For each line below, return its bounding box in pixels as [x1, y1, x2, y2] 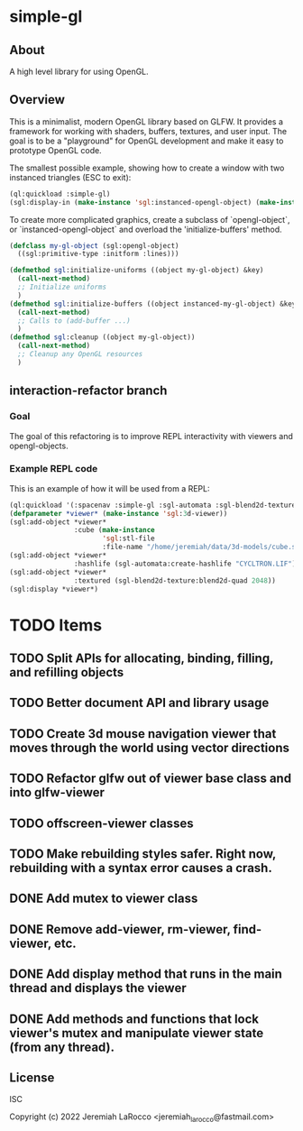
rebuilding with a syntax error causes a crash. [9, 860, 272, 876]
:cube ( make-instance [73, 526, 155, 535]
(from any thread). [9, 1039, 115, 1054]
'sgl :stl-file [102, 534, 155, 543]
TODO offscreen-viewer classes [9, 815, 194, 831]
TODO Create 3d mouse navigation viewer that [9, 726, 277, 741]
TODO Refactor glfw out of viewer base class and [9, 771, 291, 786]
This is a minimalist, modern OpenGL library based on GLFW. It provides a [9, 115, 284, 127]
